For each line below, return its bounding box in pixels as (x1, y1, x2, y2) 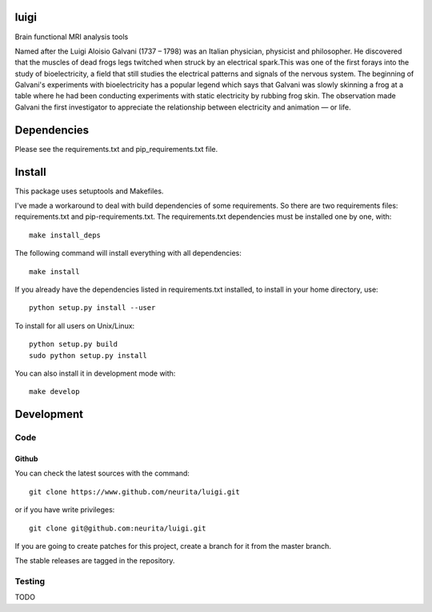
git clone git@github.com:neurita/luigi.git (29, 523, 207, 533)
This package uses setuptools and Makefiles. (14, 186, 164, 196)
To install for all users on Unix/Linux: (14, 320, 135, 331)
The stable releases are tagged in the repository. (14, 556, 175, 566)
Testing (14, 576, 46, 587)
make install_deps (29, 230, 102, 240)
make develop (29, 387, 80, 396)
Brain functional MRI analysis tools (14, 32, 129, 42)
